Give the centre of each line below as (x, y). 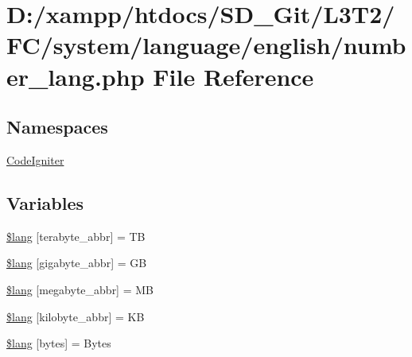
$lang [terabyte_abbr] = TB (76, 236)
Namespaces (57, 127)
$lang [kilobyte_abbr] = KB (76, 316)
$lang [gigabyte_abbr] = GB (77, 263)
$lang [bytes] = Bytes (59, 343)
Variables (45, 202)
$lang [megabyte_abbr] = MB (80, 289)
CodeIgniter (35, 159)
